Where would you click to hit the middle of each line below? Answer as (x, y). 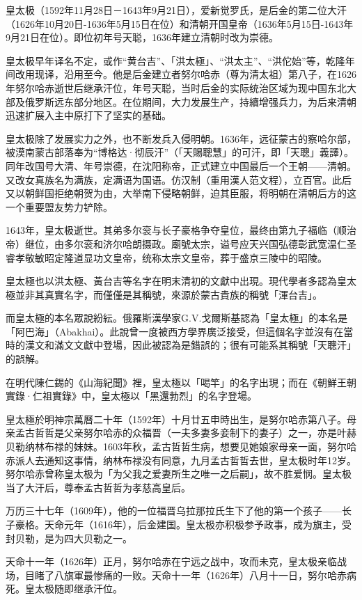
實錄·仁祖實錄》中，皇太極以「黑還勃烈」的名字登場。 (131, 396)
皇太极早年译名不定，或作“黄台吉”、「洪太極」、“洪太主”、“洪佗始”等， (166, 60)
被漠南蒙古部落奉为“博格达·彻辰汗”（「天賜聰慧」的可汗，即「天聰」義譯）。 (180, 152)
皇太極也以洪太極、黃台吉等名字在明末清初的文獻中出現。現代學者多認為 (171, 281)
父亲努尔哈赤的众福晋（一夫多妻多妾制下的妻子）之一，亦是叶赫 (210, 433)
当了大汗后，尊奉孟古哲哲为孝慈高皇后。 (98, 487)
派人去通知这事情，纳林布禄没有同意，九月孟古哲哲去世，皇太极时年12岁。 (186, 460)
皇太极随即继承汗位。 (73, 589)
